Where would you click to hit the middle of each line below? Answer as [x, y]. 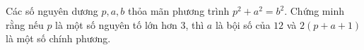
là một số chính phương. [58, 38]
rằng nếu [25, 24]
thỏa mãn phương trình [179, 11]
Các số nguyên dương [52, 11]
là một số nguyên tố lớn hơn [116, 24]
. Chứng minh [314, 11]
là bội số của [243, 24]
